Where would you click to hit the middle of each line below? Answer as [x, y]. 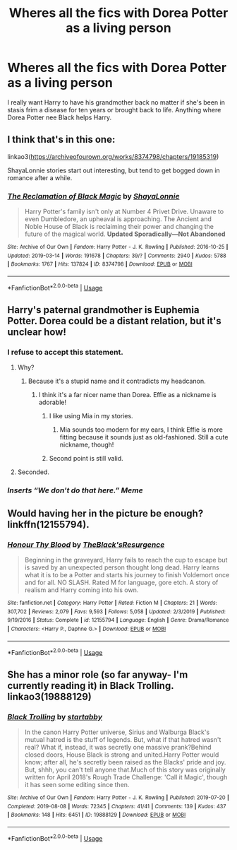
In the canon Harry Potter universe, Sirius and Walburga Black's [117, 732]
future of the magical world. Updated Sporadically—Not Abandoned [125, 234]
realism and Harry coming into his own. [81, 590]
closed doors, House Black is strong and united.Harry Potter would [122, 755]
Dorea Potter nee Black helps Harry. [60, 117]
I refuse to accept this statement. [65, 352]
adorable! [53, 402]
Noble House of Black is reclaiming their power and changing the [119, 227]
